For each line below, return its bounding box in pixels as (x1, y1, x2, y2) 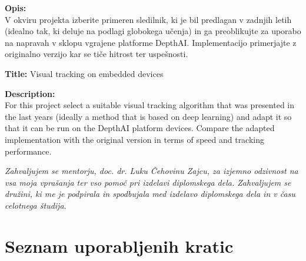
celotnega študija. (5, 199, 66, 211)
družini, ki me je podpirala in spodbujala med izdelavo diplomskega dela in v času (5, 188, 295, 200)
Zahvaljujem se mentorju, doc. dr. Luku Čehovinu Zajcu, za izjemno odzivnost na (5, 165, 298, 177)
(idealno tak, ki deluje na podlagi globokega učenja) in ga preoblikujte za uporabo (5, 25, 301, 37)
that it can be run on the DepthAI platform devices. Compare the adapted (5, 122, 275, 134)
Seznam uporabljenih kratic (5, 233, 234, 257)
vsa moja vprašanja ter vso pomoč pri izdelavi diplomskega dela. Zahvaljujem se (5, 176, 291, 188)
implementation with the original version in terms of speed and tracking (5, 133, 265, 145)
